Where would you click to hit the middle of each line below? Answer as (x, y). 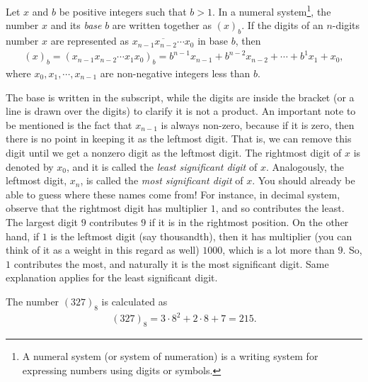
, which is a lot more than (278, 250)
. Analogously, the (305, 166)
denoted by (30, 166)
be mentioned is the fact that (69, 124)
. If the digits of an (282, 25)
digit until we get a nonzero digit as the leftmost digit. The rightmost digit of (174, 152)
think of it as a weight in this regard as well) (103, 250)
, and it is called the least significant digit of (162, 166)
